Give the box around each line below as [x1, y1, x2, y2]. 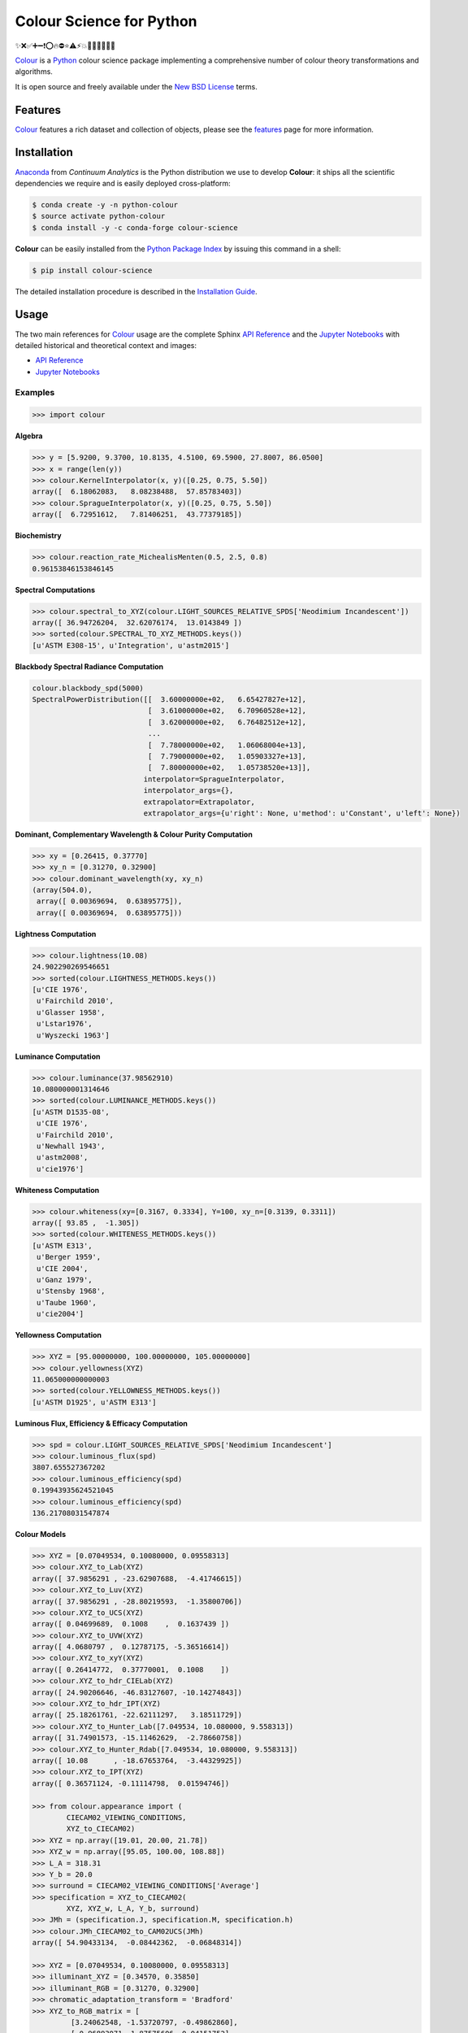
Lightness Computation [15, 929, 97, 938]
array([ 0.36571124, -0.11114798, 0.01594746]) [32, 1778, 230, 1788]
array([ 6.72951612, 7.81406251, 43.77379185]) [32, 510, 243, 520]
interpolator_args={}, [143, 786, 234, 795]
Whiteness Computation [15, 1185, 100, 1195]
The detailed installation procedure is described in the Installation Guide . [15, 286, 258, 296]
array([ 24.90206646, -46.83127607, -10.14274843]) [32, 1687, 243, 1697]
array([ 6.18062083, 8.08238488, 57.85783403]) [32, 487, 243, 496]
